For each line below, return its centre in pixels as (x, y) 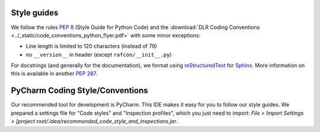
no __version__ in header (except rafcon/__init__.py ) (99, 54)
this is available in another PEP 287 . (54, 73)
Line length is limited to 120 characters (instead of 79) (91, 46)
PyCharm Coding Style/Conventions (79, 91)
